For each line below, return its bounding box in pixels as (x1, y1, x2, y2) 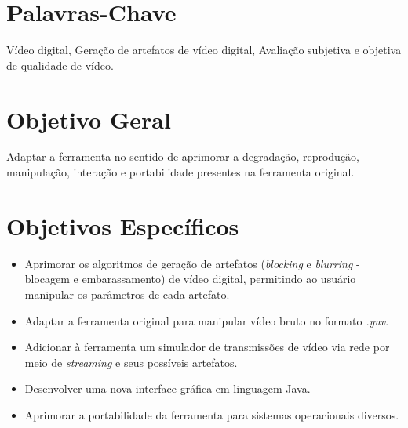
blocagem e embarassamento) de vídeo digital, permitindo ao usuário (24, 270, 356, 287)
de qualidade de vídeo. (6, 56, 114, 73)
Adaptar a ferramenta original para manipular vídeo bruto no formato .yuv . (24, 312, 389, 328)
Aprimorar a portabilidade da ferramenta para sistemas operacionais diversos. (24, 406, 399, 423)
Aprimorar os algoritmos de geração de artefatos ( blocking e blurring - (24, 255, 360, 271)
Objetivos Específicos (6, 209, 239, 241)
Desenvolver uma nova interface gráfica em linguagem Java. (24, 380, 311, 397)
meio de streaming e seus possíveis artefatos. (24, 354, 238, 370)
